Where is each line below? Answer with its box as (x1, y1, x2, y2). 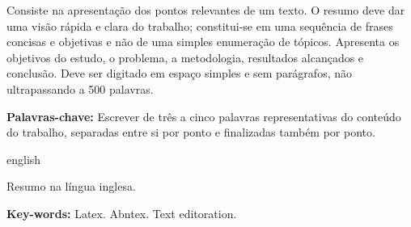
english (6, 150, 41, 167)
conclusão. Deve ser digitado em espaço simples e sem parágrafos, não (6, 65, 352, 82)
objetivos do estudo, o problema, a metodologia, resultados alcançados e (6, 48, 364, 65)
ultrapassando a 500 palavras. (6, 80, 154, 97)
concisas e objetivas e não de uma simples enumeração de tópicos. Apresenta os (6, 33, 400, 50)
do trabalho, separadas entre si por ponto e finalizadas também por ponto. (6, 124, 375, 141)
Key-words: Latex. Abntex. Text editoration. (6, 204, 237, 221)
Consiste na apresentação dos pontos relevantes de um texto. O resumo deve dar (6, 2, 405, 18)
